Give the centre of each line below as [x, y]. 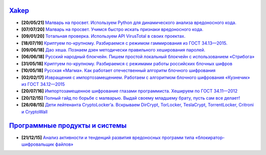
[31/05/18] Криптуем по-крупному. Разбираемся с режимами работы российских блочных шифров [127, 63]
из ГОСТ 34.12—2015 [43, 84]
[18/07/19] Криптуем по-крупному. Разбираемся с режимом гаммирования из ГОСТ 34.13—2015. [124, 43]
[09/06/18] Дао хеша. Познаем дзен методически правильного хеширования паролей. [113, 50]
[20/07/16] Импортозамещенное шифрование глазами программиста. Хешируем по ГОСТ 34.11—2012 [130, 91]
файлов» [64, 144]
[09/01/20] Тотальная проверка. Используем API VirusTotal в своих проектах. [103, 36]
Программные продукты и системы [68, 126]
